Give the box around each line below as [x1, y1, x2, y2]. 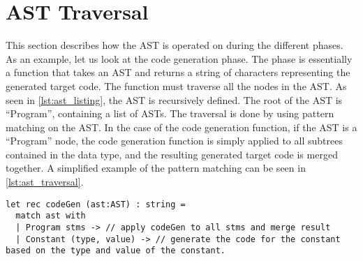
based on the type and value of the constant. [6, 246, 225, 256]
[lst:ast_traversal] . [6, 174, 84, 189]
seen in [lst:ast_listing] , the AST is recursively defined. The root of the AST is [6, 92, 343, 107]
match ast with [15, 211, 86, 221]
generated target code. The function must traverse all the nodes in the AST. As [6, 78, 347, 93]
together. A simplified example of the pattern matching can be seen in [6, 161, 306, 175]
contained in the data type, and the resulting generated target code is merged [6, 147, 338, 161]
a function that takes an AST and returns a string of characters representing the [6, 65, 350, 80]
